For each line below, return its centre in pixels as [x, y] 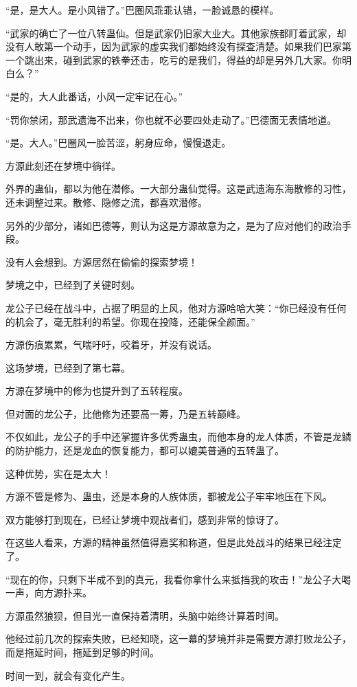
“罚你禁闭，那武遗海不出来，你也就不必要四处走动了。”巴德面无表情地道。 [171, 119]
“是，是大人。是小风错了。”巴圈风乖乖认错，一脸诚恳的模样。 [142, 10]
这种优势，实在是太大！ [58, 473]
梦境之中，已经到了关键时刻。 [73, 285]
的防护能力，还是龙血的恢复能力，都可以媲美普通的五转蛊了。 [145, 450]
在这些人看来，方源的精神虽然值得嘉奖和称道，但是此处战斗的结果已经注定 [174, 542]
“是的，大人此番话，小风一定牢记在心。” [94, 96]
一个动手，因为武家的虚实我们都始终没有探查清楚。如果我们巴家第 [202, 46]
